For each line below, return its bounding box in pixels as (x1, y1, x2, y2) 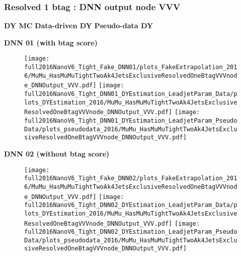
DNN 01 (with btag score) (4, 37, 98, 47)
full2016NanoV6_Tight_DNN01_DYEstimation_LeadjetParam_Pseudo (24, 117, 237, 124)
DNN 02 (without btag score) (4, 148, 109, 159)
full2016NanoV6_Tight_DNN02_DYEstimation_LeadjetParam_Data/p (24, 201, 237, 209)
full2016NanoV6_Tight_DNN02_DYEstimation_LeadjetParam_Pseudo (24, 228, 237, 236)
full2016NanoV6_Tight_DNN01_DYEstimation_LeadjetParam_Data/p (24, 90, 237, 98)
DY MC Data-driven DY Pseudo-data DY (4, 20, 153, 31)
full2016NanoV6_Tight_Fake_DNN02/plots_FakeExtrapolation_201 (24, 175, 237, 182)
